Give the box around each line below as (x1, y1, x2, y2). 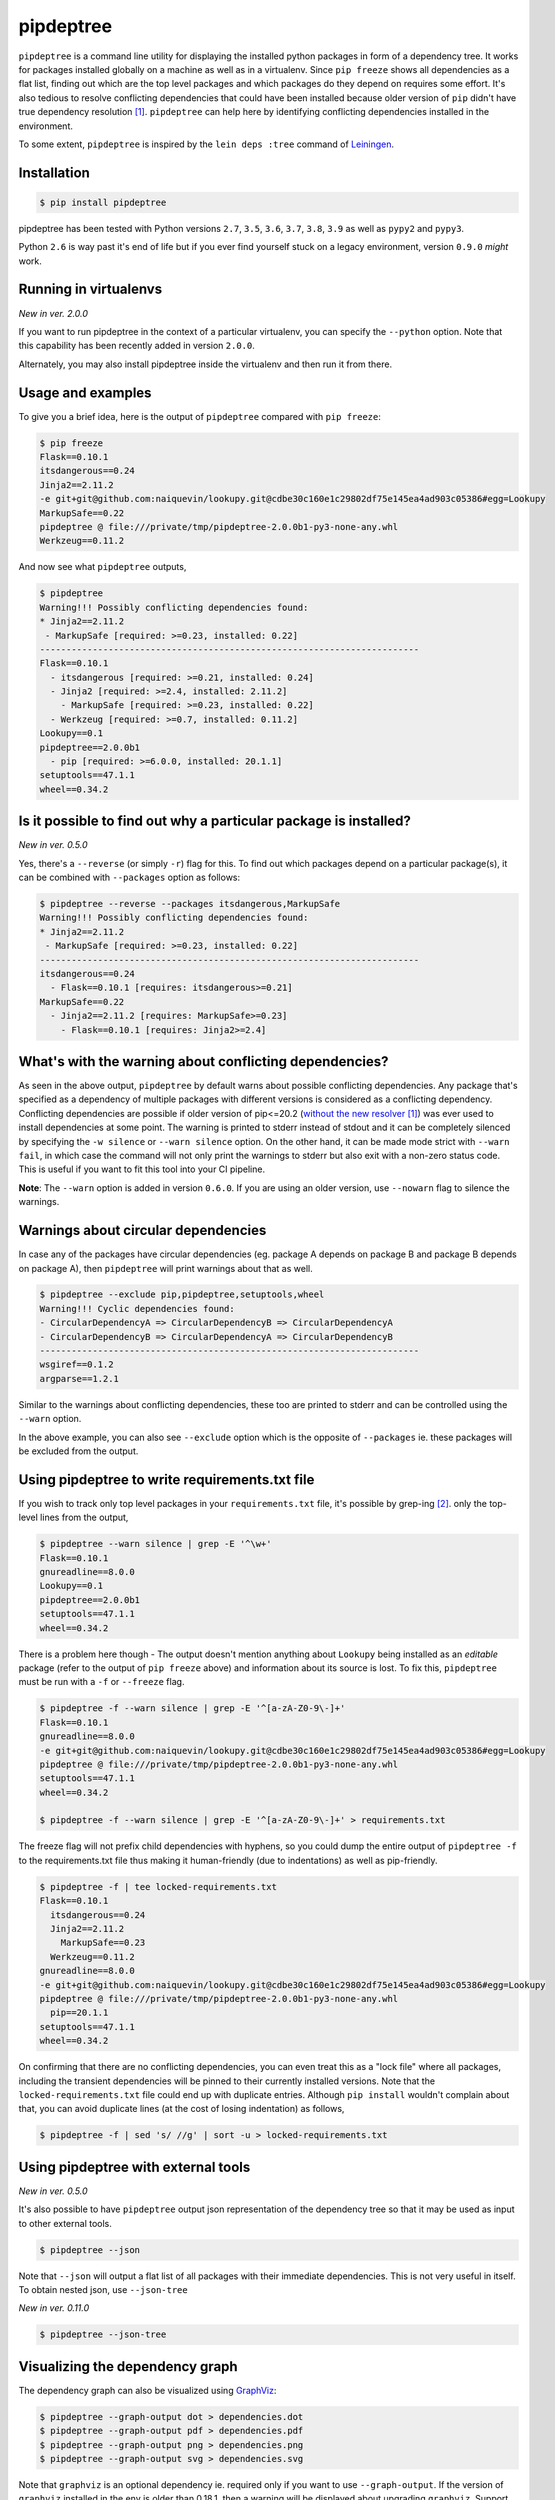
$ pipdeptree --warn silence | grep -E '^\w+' (39, 1538, 272, 1550)
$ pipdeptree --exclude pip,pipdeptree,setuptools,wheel (39, 1289, 325, 1300)
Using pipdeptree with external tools (18, 2158, 251, 2175)
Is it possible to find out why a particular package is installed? (18, 813, 412, 830)
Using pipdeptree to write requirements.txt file (18, 1471, 315, 1488)
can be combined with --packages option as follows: (18, 871, 241, 884)
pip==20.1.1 (50, 2007, 109, 2019)
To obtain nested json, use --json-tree (18, 2283, 189, 2295)
